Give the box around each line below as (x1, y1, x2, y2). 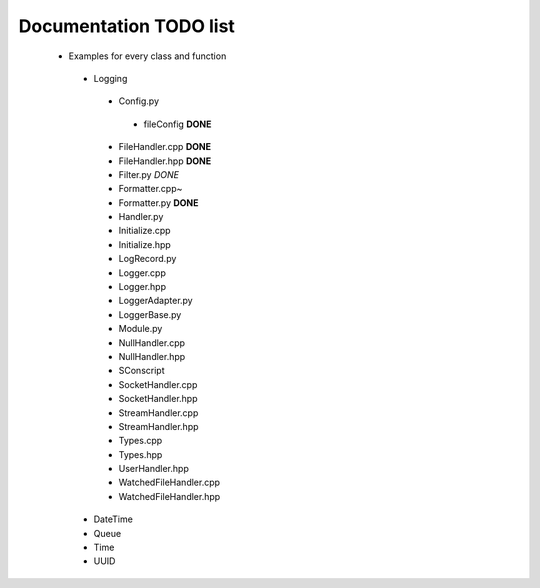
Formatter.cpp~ (118, 183, 183, 195)
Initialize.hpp (118, 238, 172, 250)
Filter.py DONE (118, 168, 180, 180)
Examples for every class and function (68, 50, 227, 62)
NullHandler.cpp (118, 336, 185, 349)
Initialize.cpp (118, 225, 171, 237)
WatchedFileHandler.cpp (118, 476, 220, 489)
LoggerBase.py (118, 308, 182, 320)
